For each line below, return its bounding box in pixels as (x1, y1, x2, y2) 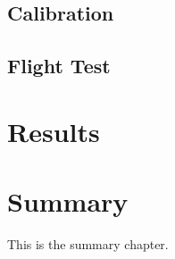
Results (7, 113, 100, 149)
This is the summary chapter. (7, 235, 169, 254)
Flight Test (7, 52, 111, 79)
